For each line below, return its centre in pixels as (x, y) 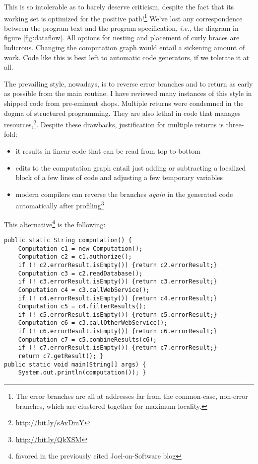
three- (235, 124)
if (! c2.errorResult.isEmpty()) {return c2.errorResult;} (118, 265)
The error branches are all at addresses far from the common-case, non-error (132, 396)
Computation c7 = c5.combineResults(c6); (87, 339)
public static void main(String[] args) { (75, 364)
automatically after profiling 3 (60, 205)
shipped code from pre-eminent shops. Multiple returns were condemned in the (124, 103)
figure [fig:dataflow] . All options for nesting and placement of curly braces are (122, 38)
